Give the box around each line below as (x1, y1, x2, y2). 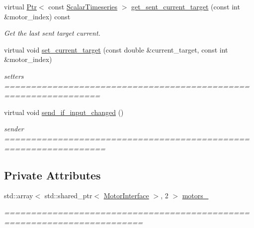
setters (4, 70, 24, 81)
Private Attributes (4, 167, 101, 182)
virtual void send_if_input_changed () (4, 107, 124, 117)
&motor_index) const (4, 11, 71, 21)
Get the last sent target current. (4, 28, 100, 38)
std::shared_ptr (44, 190, 92, 201)
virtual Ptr (4, 1, 37, 11)
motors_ (182, 190, 209, 201)
